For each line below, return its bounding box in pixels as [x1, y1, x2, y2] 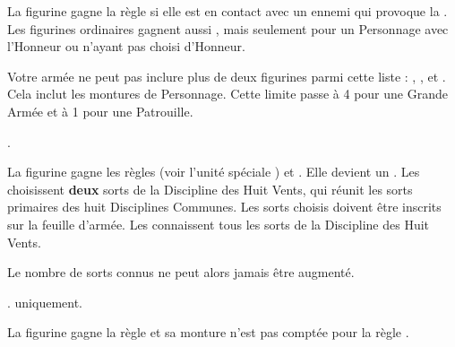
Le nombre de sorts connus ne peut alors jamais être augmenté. [7, 263, 355, 282]
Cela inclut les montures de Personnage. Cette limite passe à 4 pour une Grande [7, 84, 448, 103]
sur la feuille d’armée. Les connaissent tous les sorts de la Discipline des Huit [7, 214, 430, 233]
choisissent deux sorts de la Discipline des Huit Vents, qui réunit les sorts [7, 179, 413, 198]
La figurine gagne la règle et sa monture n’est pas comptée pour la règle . [7, 323, 409, 342]
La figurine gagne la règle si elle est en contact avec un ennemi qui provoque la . [7, 2, 448, 20]
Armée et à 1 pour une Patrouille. [7, 101, 193, 120]
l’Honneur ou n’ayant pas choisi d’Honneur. [7, 37, 245, 56]
